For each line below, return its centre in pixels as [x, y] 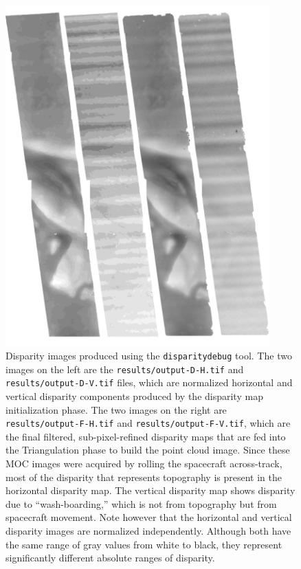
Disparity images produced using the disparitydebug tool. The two [149, 355]
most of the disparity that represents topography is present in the [144, 477]
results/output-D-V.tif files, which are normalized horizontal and [149, 382]
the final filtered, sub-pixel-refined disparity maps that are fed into [146, 436]
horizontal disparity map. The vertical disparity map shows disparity [150, 490]
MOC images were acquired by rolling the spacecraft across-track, [144, 463]
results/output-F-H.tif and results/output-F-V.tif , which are [148, 423]
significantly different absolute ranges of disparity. [110, 558]
